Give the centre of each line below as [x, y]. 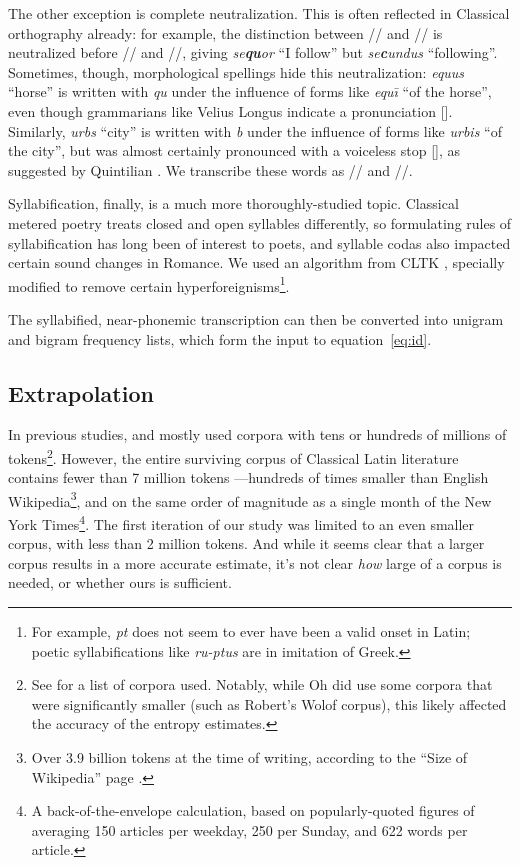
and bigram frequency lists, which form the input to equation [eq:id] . [220, 338]
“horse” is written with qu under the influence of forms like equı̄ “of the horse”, [250, 91]
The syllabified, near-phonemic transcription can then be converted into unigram [256, 318]
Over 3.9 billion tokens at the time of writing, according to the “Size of [249, 757]
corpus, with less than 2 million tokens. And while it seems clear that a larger [246, 543]
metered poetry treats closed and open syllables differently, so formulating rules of [260, 222]
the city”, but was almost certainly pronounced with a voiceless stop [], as [234, 150]
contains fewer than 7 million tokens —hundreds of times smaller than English [248, 477]
